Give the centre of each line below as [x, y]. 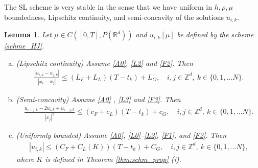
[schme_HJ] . [24, 46]
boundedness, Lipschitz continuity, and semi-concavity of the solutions [114, 17]
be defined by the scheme [215, 34]
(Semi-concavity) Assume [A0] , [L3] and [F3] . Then [98, 99]
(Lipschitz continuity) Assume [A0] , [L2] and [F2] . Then [104, 63]
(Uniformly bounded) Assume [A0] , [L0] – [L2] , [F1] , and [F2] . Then [121, 135]
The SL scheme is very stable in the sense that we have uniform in [108, 7]
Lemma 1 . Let [28, 34]
